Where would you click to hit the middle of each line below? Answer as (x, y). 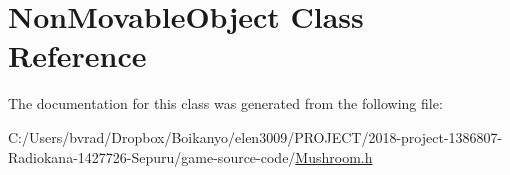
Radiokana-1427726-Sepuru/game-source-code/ (152, 156)
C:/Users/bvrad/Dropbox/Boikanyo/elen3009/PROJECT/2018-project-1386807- (255, 136)
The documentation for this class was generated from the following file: (225, 103)
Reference (77, 55)
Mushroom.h (334, 156)
